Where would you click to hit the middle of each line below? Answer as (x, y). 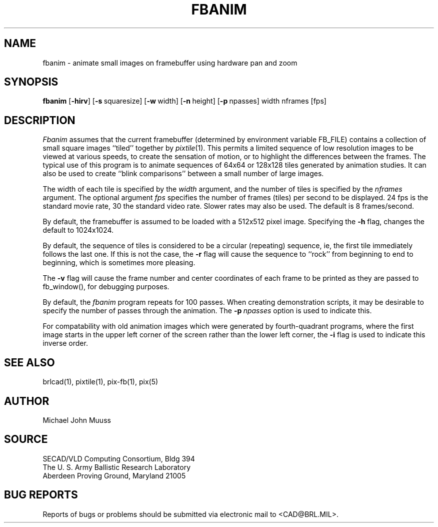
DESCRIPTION (40, 120)
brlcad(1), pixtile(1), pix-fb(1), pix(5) (100, 382)
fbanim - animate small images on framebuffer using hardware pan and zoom (170, 63)
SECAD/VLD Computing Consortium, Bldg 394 (119, 458)
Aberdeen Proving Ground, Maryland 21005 (114, 475)
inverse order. (65, 343)
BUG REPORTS (41, 495)
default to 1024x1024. (78, 230)
